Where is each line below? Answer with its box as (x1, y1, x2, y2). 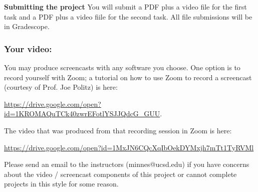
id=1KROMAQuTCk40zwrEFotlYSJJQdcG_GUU (4, 108, 160, 119)
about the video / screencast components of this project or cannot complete (4, 168, 237, 179)
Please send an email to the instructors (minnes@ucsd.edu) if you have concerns (4, 159, 249, 169)
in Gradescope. (4, 21, 50, 32)
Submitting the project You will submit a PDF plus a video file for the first (4, 2, 247, 12)
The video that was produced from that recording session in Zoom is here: (4, 125, 232, 135)
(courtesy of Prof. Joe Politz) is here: (4, 82, 118, 92)
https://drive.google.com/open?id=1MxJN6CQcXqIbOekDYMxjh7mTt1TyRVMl (4, 142, 254, 152)
